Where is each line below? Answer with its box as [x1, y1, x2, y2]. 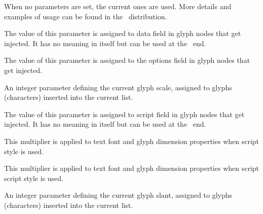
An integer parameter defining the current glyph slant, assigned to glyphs [4, 190, 233, 200]
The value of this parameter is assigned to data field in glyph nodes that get [4, 28, 241, 39]
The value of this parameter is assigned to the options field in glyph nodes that [4, 55, 250, 65]
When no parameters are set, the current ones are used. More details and [4, 1, 232, 11]
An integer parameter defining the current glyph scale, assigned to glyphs [4, 82, 232, 92]
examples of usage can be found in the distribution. [4, 11, 167, 21]
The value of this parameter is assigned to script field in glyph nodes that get [4, 109, 245, 119]
